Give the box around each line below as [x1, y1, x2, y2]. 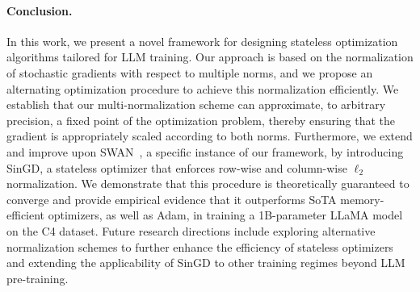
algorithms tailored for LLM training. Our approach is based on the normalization [6, 48, 414, 65]
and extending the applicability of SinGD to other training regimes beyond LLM [6, 254, 405, 271]
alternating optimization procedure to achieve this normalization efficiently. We [6, 80, 399, 97]
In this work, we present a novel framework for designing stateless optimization [6, 32, 398, 49]
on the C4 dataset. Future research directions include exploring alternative [6, 222, 376, 239]
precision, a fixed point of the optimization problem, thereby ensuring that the [6, 111, 396, 128]
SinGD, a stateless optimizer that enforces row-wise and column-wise [6, 159, 347, 176]
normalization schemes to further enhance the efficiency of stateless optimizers [6, 238, 393, 255]
